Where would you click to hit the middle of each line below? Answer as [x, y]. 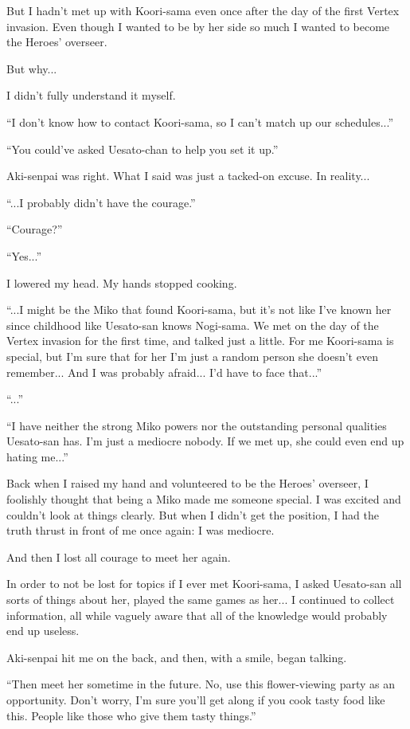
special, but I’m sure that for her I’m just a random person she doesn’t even [192, 356]
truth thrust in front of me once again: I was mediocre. [141, 530]
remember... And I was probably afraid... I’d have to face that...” [164, 372]
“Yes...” [24, 255]
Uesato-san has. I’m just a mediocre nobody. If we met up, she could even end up [205, 441]
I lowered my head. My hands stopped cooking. [122, 282]
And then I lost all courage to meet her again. [119, 557]
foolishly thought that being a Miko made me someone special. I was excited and [204, 499]
